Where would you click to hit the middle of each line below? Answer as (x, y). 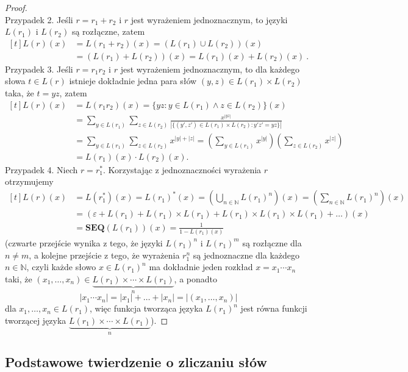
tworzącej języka (36, 320)
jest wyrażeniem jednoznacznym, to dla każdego (210, 69)
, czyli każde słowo (61, 267)
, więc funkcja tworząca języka (146, 308)
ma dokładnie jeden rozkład (201, 267)
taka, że (20, 93)
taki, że (19, 278)
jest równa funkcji (274, 308)
